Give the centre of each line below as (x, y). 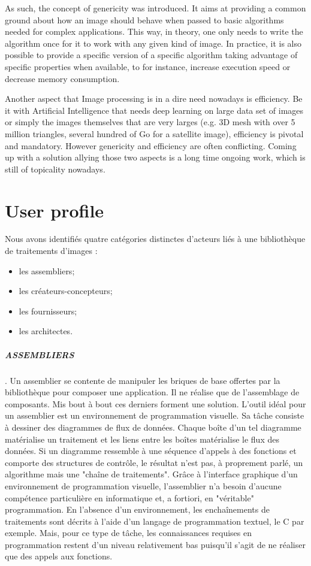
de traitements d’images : (51, 251)
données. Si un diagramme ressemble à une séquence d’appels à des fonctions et (151, 451)
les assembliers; (47, 270)
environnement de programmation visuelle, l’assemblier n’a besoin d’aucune (143, 485)
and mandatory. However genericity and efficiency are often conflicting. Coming (151, 145)
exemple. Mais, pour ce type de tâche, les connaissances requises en (128, 533)
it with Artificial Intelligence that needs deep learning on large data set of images (154, 110)
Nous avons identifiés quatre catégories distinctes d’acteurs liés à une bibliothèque (155, 239)
